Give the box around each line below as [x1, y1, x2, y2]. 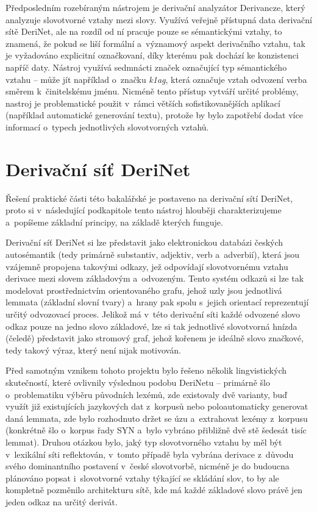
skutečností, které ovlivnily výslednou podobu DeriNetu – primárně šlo [5, 375, 270, 388]
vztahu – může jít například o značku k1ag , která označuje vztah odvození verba [5, 73, 307, 85]
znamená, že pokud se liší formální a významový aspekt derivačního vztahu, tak [5, 37, 305, 49]
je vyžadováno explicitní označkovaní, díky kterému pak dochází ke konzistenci [5, 49, 299, 62]
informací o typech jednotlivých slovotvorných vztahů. [5, 120, 209, 133]
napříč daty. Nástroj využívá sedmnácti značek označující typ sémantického [5, 60, 287, 73]
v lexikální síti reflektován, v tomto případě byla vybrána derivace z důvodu [5, 447, 294, 460]
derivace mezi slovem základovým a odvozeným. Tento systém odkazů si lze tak [5, 272, 304, 285]
